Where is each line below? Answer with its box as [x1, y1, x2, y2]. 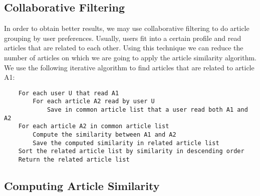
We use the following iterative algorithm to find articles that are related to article [4, 62, 254, 72]
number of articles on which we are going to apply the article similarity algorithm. [4, 52, 256, 62]
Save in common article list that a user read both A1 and [47, 106, 248, 114]
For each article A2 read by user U [33, 98, 155, 105]
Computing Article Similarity [4, 178, 160, 194]
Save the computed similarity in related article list [33, 139, 219, 147]
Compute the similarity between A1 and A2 [33, 131, 176, 139]
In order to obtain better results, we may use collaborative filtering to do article [4, 23, 249, 33]
